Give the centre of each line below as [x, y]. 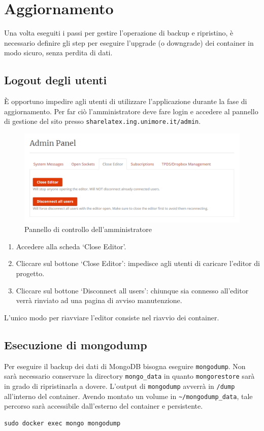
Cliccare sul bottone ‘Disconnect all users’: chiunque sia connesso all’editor [132, 290]
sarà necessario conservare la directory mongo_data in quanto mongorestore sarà [129, 376]
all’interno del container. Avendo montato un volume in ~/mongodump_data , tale [128, 396]
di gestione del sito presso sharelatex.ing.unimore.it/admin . [103, 121]
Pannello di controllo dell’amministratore [88, 229]
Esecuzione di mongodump [76, 344]
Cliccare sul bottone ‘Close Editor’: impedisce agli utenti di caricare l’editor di [138, 263]
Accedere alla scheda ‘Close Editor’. [71, 246]
